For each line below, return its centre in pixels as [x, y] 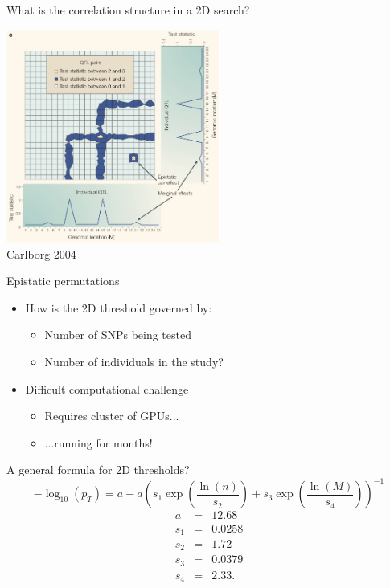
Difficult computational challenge [107, 388]
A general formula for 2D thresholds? [98, 470]
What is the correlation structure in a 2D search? [128, 10]
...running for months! [99, 442]
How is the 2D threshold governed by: [119, 307]
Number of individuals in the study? [134, 361]
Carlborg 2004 [41, 253]
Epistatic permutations [63, 281]
